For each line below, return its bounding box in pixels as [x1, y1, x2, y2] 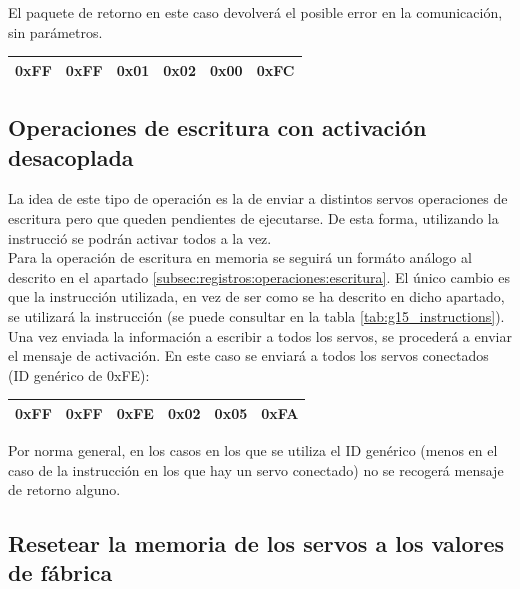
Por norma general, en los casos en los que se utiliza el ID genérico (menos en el [8, 439, 498, 460]
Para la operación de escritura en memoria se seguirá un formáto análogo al [8, 247, 472, 268]
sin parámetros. [8, 21, 103, 42]
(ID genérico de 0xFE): [8, 364, 150, 385]
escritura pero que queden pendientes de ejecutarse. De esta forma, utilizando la [8, 207, 499, 228]
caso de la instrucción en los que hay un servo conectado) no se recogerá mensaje [8, 459, 504, 480]
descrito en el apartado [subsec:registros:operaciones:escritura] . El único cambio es [8, 266, 510, 287]
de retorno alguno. [8, 479, 121, 500]
